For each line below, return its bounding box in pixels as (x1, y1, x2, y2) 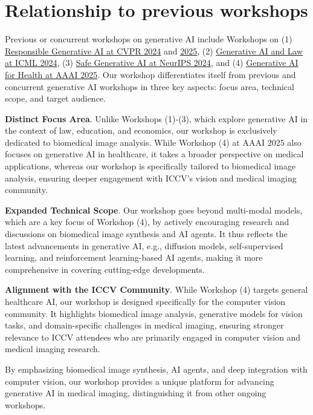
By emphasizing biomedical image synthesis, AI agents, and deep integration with (5, 362, 308, 375)
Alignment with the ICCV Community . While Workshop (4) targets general (5, 283, 308, 296)
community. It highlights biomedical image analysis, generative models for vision (5, 307, 303, 319)
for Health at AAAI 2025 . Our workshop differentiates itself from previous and (5, 68, 296, 80)
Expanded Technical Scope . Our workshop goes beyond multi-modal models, (5, 203, 303, 216)
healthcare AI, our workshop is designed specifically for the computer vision (5, 295, 286, 307)
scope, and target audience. (5, 92, 106, 105)
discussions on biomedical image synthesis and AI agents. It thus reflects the (5, 227, 288, 240)
